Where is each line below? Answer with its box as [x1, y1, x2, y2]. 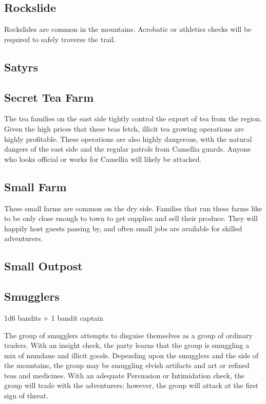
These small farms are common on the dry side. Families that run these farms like [4, 203, 262, 213]
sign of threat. [4, 390, 49, 401]
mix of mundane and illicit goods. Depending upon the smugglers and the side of [4, 350, 259, 360]
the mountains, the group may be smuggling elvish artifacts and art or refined [4, 360, 250, 371]
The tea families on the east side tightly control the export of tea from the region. [4, 113, 262, 124]
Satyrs [4, 59, 39, 75]
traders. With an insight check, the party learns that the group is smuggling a [4, 340, 250, 351]
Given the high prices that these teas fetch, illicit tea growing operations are [4, 123, 244, 134]
